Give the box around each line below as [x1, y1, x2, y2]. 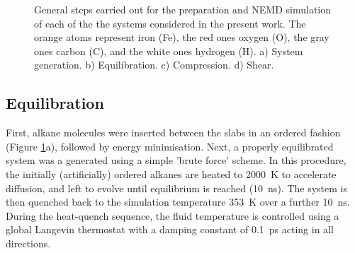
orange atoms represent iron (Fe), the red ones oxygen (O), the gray [34, 30, 329, 45]
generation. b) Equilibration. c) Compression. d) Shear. [34, 57, 274, 72]
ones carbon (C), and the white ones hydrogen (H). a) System [34, 43, 303, 58]
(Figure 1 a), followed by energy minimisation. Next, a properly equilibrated [6, 139, 334, 153]
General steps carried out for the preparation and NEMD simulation [34, 2, 332, 16]
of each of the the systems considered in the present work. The [34, 16, 306, 30]
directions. [6, 235, 51, 250]
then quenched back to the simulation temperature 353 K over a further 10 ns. [6, 194, 350, 209]
